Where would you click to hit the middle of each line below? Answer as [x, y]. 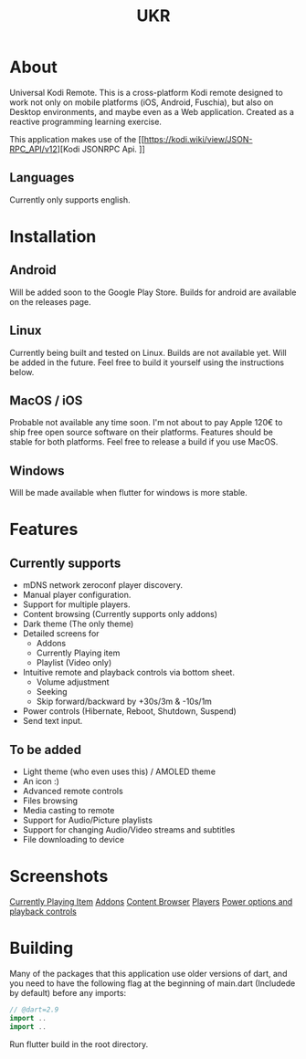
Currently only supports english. [70, 199]
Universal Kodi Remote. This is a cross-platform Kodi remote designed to [146, 92]
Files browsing [50, 801]
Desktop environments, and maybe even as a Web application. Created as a [152, 111]
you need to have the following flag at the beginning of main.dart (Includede [153, 983]
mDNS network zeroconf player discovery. [103, 585]
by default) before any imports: [68, 992]
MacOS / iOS [46, 400]
